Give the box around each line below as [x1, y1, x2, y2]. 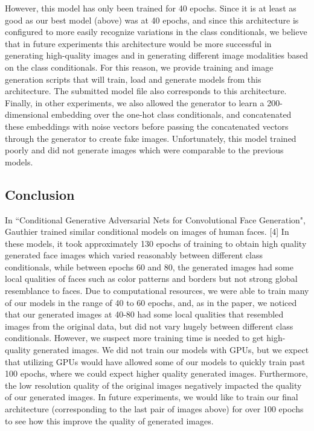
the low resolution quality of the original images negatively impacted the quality [5, 378, 302, 391]
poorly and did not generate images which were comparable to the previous [5, 144, 284, 156]
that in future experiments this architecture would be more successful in [5, 37, 272, 49]
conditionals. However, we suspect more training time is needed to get [5, 331, 264, 344]
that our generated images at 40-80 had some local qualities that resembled [5, 308, 284, 321]
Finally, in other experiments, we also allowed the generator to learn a [5, 96, 264, 109]
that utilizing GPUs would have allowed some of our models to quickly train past [5, 355, 306, 368]
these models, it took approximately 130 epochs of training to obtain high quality [5, 237, 307, 249]
